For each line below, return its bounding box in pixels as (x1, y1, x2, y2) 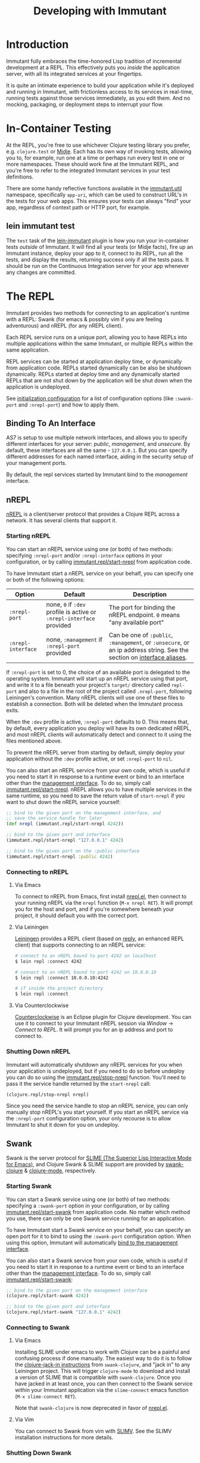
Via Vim (14, 1416, 34, 1423)
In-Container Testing (6, 122, 111, 135)
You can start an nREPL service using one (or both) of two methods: (6, 545, 173, 553)
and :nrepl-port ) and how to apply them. (18, 401, 120, 408)
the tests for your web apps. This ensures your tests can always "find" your (6, 197, 192, 204)
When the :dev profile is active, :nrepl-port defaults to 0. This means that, (6, 718, 189, 725)
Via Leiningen (14, 923, 49, 931)
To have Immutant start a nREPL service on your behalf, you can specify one (6, 569, 193, 577)
